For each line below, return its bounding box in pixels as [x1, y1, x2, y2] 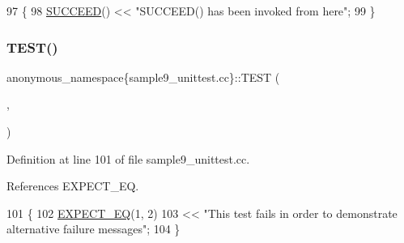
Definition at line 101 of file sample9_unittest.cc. [6, 150, 250, 167]
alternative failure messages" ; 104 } [6, 220, 181, 237]
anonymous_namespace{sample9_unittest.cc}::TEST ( [6, 68, 280, 85]
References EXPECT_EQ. [6, 177, 139, 194]
